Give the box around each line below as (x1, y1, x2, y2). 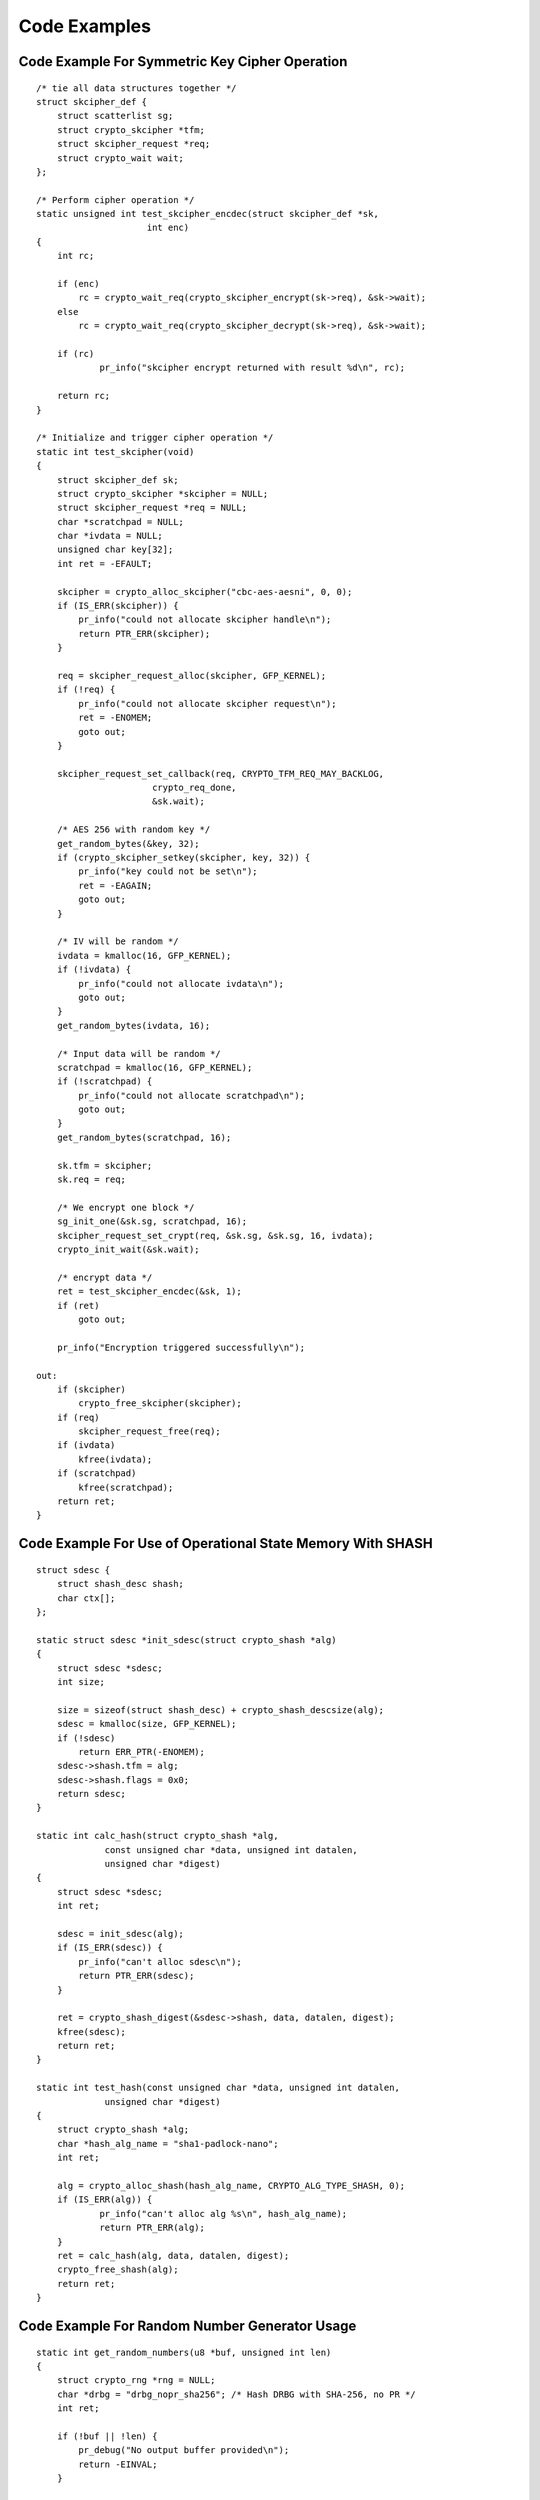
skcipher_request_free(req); (78, 1426, 222, 1437)
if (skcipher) (56, 1383, 127, 1395)
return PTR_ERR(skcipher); (78, 628, 211, 639)
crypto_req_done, (151, 782, 237, 794)
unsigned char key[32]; (56, 544, 174, 555)
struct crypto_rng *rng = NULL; (56, 2375, 216, 2386)
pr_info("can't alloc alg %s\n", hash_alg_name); (99, 2208, 348, 2219)
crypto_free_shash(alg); (56, 2264, 179, 2275)
